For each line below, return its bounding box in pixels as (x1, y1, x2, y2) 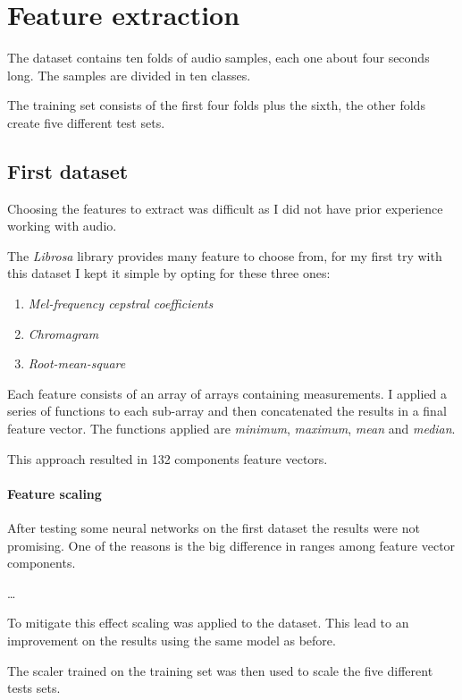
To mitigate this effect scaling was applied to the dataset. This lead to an (7, 613, 409, 632)
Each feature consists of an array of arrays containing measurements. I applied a (7, 384, 448, 402)
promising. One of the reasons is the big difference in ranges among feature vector (7, 536, 456, 554)
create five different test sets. (7, 113, 165, 131)
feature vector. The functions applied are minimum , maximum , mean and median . (7, 419, 456, 438)
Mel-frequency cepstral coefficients (28, 294, 214, 313)
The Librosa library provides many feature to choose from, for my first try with (7, 246, 442, 265)
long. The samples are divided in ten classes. (7, 65, 251, 84)
